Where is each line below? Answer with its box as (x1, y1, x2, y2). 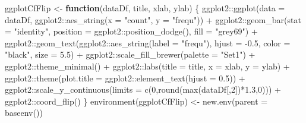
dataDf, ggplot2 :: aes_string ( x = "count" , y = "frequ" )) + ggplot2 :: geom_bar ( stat (5, 13, 301, 26)
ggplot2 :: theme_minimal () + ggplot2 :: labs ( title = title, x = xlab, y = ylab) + (5, 59, 290, 72)
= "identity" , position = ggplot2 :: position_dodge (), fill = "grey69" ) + (5, 25, 258, 37)
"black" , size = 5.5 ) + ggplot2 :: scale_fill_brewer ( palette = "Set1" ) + (5, 48, 255, 61)
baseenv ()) (5, 106, 43, 119)
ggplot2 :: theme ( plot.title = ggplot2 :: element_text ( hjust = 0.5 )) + (5, 71, 245, 84)
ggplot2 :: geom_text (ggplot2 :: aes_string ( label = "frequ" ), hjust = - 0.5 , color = (5, 36, 291, 49)
